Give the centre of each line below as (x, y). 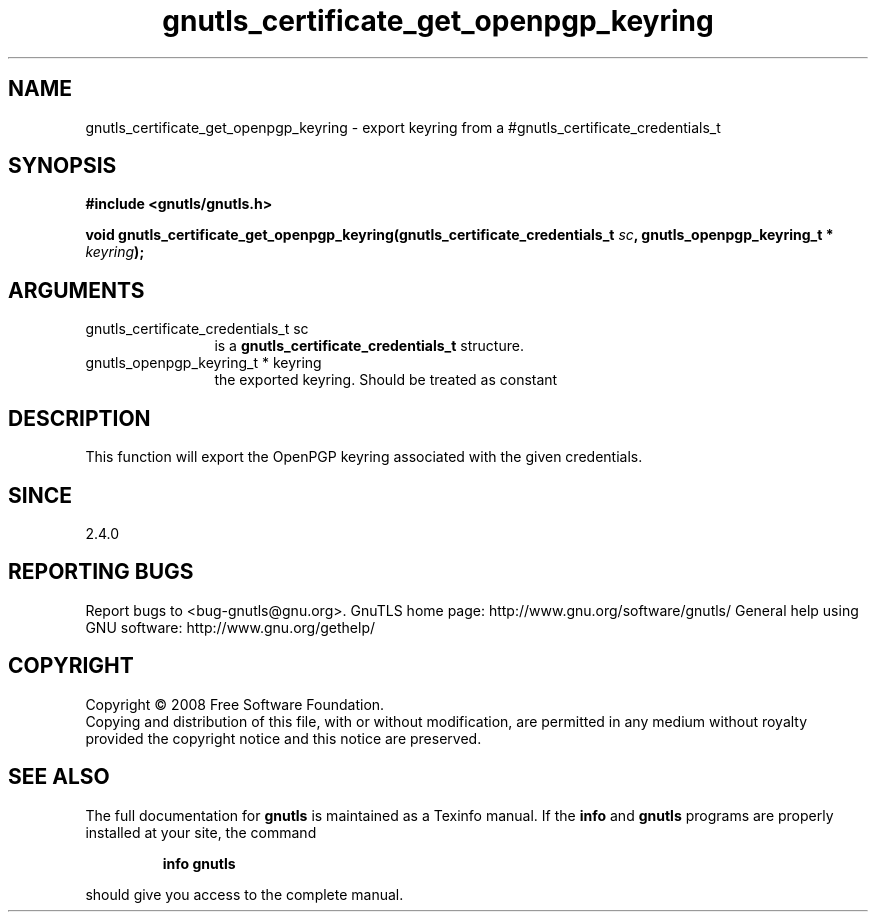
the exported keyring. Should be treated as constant (386, 380)
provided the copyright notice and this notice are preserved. (283, 738)
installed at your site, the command (201, 832)
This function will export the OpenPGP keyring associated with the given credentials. (364, 457)
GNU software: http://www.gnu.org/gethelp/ (230, 627)
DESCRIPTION (79, 418)
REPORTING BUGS (101, 572)
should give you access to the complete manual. (244, 894)
